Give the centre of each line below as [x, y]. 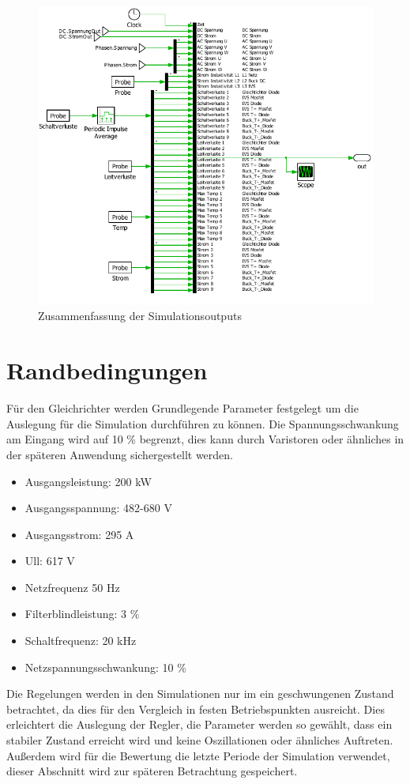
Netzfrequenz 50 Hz [72, 587]
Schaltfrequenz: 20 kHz [81, 641]
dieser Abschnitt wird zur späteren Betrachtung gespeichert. [152, 771]
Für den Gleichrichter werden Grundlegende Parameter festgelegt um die [182, 408]
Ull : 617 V [50, 561]
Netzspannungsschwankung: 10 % [105, 667]
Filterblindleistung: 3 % [82, 614]
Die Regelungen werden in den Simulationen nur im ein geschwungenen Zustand [200, 694]
